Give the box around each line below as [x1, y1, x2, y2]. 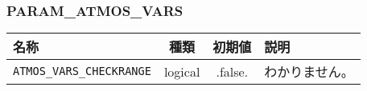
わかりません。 [264, 62, 354, 81]
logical [163, 61, 200, 81]
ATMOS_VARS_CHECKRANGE [13, 65, 151, 78]
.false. [216, 61, 249, 81]
